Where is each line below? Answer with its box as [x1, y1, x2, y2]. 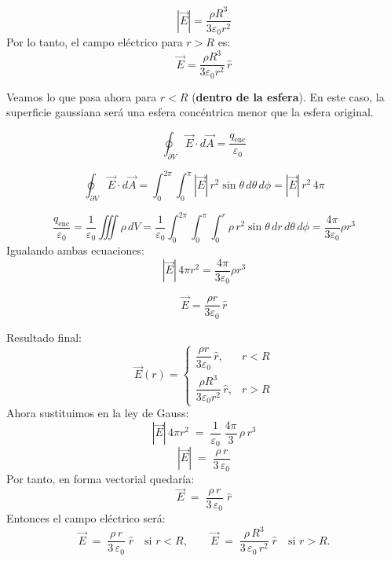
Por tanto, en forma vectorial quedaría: [6, 471, 195, 487]
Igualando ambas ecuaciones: [6, 242, 144, 258]
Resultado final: [6, 328, 82, 345]
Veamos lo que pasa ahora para [6, 88, 157, 104]
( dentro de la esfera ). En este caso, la [192, 88, 385, 104]
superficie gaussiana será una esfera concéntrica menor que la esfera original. [6, 104, 374, 120]
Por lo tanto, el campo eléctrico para [6, 34, 183, 50]
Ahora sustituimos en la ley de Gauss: [6, 405, 189, 421]
